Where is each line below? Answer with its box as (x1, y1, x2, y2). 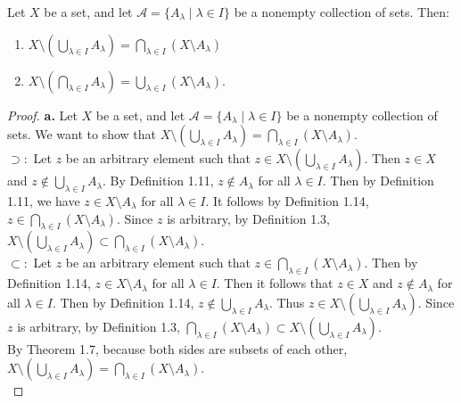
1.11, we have (7, 191, 80, 210)
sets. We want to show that (7, 125, 157, 144)
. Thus (268, 292, 305, 311)
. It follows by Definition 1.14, (205, 191, 369, 210)
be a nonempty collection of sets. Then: (234, 3, 449, 21)
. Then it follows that (216, 274, 333, 292)
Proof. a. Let (7, 105, 78, 124)
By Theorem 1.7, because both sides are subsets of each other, (7, 339, 348, 358)
